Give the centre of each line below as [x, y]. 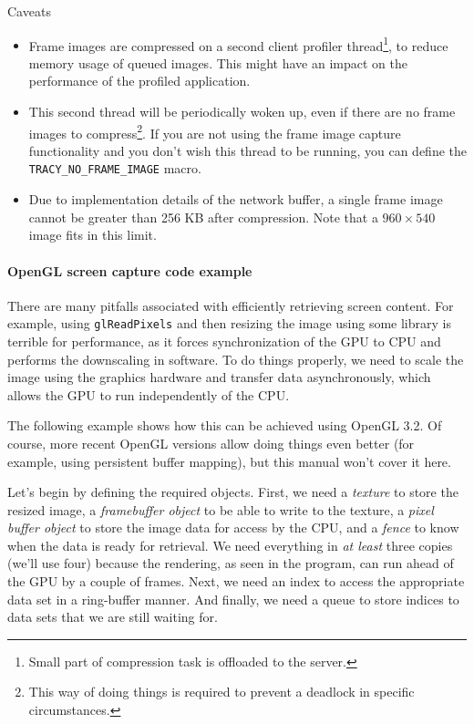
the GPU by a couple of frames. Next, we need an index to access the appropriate [236, 581]
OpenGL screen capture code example [130, 270]
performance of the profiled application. [139, 81]
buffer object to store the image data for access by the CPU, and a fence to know [233, 527]
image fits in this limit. [93, 235]
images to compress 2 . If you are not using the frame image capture [215, 131]
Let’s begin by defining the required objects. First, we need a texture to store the [233, 492]
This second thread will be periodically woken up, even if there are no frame [242, 112]
